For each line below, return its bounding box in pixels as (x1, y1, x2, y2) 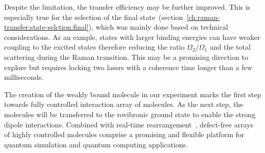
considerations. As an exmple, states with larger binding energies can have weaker (4, 31, 260, 42)
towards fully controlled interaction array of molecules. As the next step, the (4, 99, 244, 110)
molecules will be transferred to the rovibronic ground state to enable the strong (4, 108, 256, 119)
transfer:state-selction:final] (4, 21, 89, 32)
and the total (209, 41, 251, 52)
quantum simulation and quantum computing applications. (4, 139, 188, 149)
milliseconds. (4, 72, 44, 82)
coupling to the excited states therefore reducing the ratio (4, 41, 185, 52)
